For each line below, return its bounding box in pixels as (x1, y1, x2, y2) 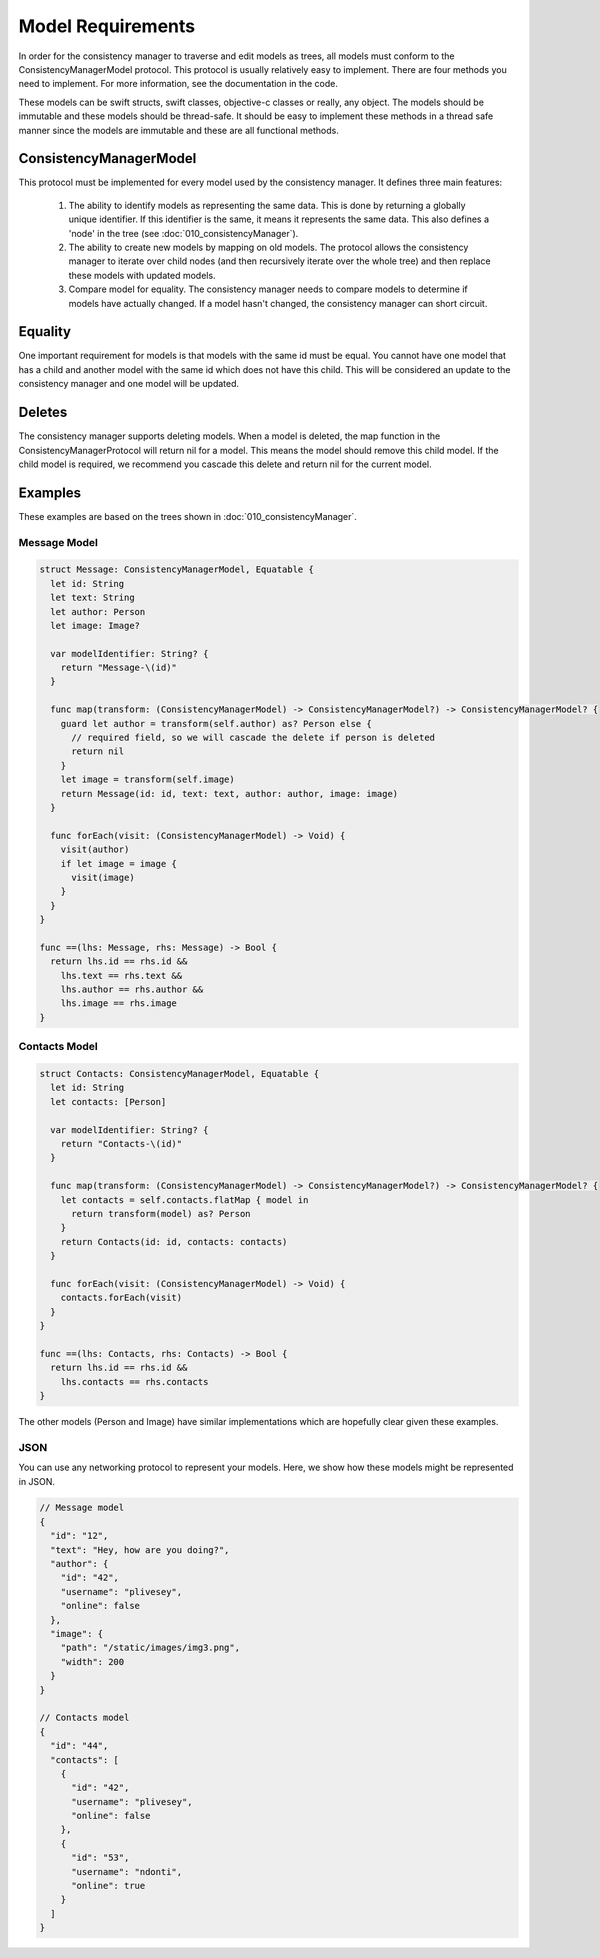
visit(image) (71, 871, 135, 883)
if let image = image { (60, 858, 177, 869)
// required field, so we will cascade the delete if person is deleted (71, 732, 435, 744)
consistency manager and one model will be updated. (18, 378, 240, 390)
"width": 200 (60, 1656, 125, 1667)
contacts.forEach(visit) (60, 1292, 183, 1304)
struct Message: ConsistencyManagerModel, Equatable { (39, 564, 314, 575)
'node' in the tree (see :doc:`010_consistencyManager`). (68, 227, 299, 239)
